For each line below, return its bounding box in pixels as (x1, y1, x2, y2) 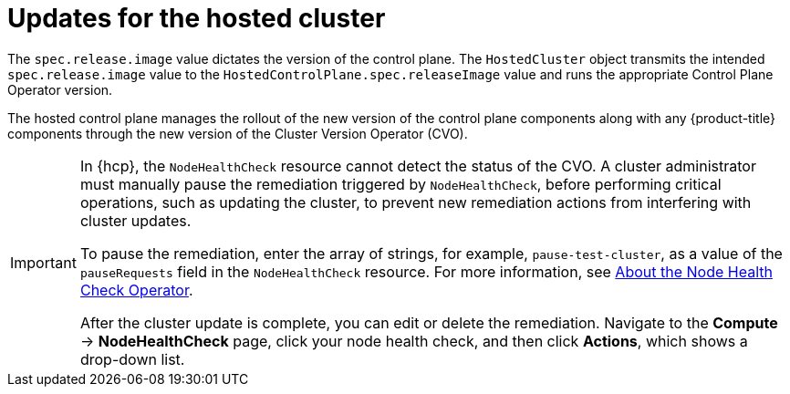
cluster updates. (79, 211, 192, 230)
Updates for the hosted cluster (7, 3, 386, 34)
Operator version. (7, 81, 113, 98)
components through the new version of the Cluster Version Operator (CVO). (7, 125, 468, 141)
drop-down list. (79, 349, 185, 368)
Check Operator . (79, 280, 193, 299)
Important (10, 253, 77, 272)
